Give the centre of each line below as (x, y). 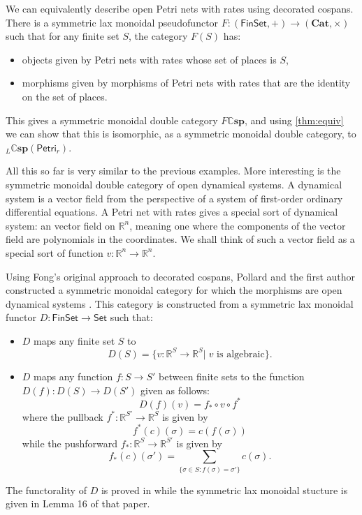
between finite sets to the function (232, 376)
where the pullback (63, 416)
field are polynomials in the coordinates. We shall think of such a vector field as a (180, 239)
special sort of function (55, 252)
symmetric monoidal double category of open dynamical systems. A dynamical (174, 184)
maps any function (73, 376)
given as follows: (175, 390)
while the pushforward (70, 443)
